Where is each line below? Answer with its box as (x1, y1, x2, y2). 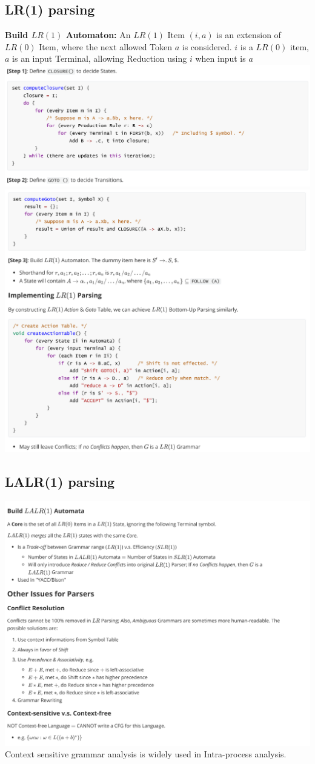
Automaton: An (65, 28, 131, 41)
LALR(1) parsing (5, 472, 115, 490)
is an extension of (216, 28, 281, 41)
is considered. (182, 40, 232, 53)
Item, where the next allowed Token (39, 40, 173, 53)
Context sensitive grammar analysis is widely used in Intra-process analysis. (5, 748, 287, 760)
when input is (195, 52, 246, 65)
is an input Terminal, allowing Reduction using (12, 52, 187, 65)
